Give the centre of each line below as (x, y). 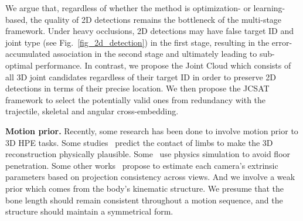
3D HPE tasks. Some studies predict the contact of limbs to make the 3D (139, 142)
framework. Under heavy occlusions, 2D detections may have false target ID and (149, 31)
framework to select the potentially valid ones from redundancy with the (136, 99)
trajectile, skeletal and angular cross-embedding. (92, 111)
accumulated (28, 54)
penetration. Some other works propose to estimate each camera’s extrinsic (142, 165)
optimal (19, 65)
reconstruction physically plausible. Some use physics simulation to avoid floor (148, 154)
